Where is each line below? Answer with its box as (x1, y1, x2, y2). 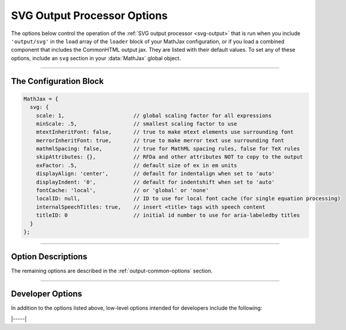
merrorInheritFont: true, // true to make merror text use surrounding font (36, 137, 285, 144)
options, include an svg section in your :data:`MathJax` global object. (11, 54, 181, 62)
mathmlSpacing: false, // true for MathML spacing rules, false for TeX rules (36, 146, 300, 152)
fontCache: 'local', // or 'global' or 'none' (36, 187, 209, 194)
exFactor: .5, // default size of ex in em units (36, 162, 238, 169)
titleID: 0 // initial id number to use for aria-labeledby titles (36, 212, 300, 219)
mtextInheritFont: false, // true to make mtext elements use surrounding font (36, 128, 294, 136)
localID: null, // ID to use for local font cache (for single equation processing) (36, 195, 341, 202)
